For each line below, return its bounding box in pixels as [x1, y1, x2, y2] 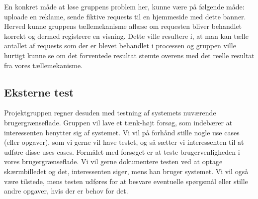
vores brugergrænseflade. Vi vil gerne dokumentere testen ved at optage [4, 156, 223, 167]
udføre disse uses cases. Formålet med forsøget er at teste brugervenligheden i [4, 146, 240, 157]
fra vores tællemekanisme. [4, 60, 83, 70]
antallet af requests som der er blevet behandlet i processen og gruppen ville [4, 40, 236, 51]
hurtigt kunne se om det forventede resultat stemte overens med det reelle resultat [4, 50, 255, 60]
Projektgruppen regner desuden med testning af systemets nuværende [4, 107, 216, 118]
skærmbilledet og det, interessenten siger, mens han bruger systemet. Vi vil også [4, 166, 249, 176]
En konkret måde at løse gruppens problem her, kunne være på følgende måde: [4, 1, 245, 11]
